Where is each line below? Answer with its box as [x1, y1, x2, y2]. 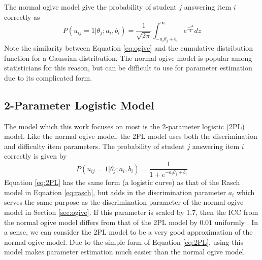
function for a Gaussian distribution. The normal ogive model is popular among [4, 52, 252, 63]
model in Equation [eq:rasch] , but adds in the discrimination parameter [4, 187, 226, 197]
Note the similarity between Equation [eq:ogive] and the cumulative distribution [4, 43, 253, 53]
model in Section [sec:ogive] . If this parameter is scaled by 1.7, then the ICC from [4, 206, 258, 217]
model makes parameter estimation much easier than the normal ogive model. [4, 246, 246, 257]
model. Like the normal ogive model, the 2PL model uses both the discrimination [4, 131, 257, 141]
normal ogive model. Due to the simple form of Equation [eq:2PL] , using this [4, 236, 243, 247]
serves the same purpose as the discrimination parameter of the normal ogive [4, 197, 244, 207]
